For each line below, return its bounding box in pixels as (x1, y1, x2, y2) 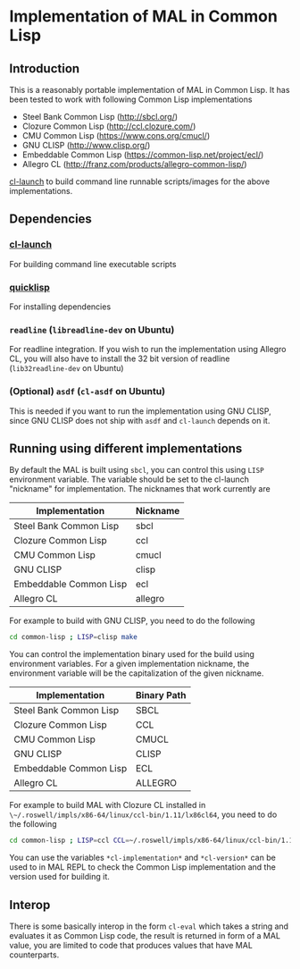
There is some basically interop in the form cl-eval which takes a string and (9, 921, 288, 931)
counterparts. (9, 949, 60, 960)
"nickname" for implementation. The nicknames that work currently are (9, 484, 271, 494)
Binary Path (135, 689, 187, 702)
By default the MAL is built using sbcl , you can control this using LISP (9, 465, 265, 476)
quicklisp (9, 281, 51, 293)
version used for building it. (9, 872, 110, 882)
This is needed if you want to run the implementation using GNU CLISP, (9, 405, 271, 417)
